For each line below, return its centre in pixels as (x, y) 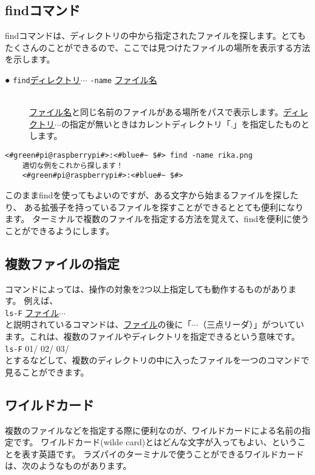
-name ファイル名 (124, 79)
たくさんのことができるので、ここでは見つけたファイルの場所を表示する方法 (158, 47)
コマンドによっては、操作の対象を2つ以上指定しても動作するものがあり (147, 288)
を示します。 (30, 59)
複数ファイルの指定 (62, 263)
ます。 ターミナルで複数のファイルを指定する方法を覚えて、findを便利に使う (157, 219)
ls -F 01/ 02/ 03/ (37, 348)
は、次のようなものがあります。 (68, 466)
